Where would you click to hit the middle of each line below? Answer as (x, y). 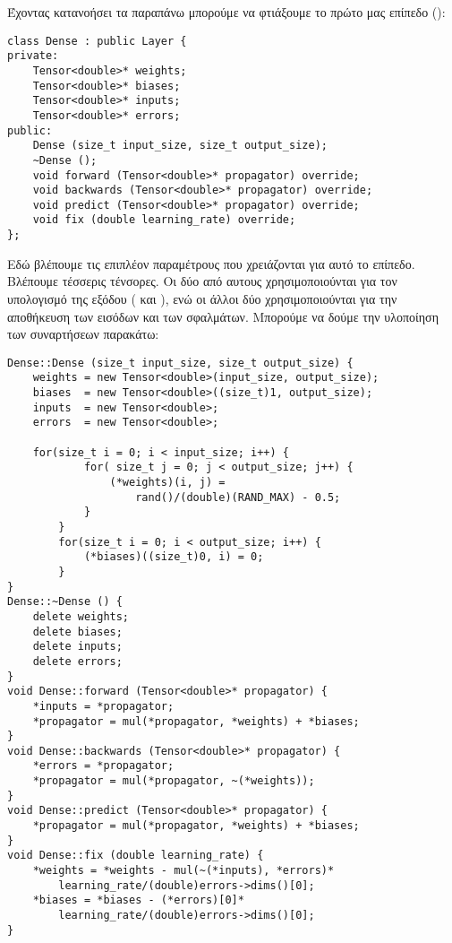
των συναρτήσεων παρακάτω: (83, 334)
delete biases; (77, 632)
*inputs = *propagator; (103, 706)
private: (33, 56)
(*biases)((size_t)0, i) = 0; (174, 557)
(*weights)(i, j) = (167, 482)
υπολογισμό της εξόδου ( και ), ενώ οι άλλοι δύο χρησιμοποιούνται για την (202, 298)
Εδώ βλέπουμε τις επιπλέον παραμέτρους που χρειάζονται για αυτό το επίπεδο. (211, 263)
